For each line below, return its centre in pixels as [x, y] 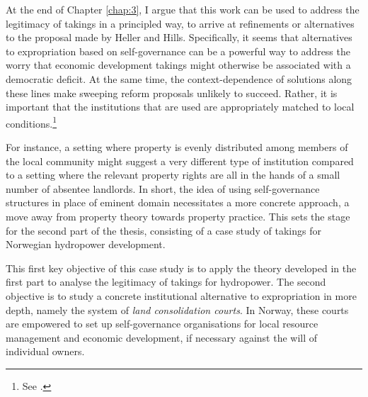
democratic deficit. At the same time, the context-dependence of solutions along [179, 78]
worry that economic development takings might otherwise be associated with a [178, 65]
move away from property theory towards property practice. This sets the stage [178, 216]
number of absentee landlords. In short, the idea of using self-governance [163, 188]
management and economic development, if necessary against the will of [162, 337]
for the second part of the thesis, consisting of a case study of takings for [163, 230]
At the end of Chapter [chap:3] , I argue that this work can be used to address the [183, 9]
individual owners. [45, 351]
